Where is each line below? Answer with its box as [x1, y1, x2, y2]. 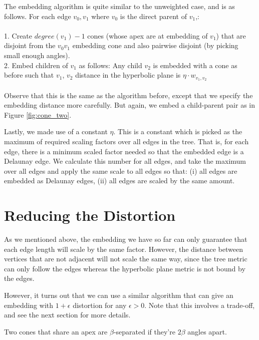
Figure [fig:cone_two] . [4, 109, 72, 120]
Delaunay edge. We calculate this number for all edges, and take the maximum [4, 156, 246, 166]
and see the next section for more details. [4, 309, 131, 320]
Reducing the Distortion [4, 205, 176, 225]
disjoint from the [4, 40, 56, 51]
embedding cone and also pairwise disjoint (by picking [72, 40, 238, 51]
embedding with [4, 299, 54, 310]
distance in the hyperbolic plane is [75, 70, 181, 80]
